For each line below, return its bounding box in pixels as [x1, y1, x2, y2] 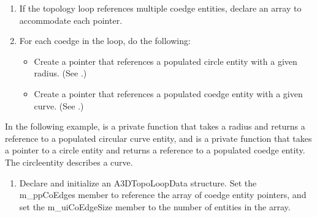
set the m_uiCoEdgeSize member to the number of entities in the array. [19, 200, 291, 213]
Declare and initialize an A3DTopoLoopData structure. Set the [19, 176, 257, 189]
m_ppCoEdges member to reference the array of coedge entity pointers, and [19, 188, 307, 201]
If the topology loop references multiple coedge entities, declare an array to [19, 2, 302, 14]
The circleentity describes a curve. [5, 155, 133, 168]
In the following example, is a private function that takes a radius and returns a [5, 120, 305, 133]
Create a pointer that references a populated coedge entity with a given [34, 87, 303, 100]
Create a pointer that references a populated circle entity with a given [34, 54, 297, 67]
